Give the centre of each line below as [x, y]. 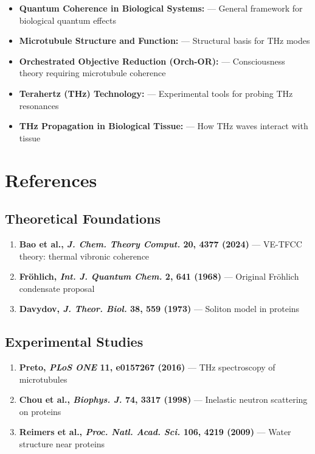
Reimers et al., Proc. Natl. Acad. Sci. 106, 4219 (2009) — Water [155, 432]
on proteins [40, 411]
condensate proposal [57, 288]
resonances [39, 105]
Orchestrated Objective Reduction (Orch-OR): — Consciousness [152, 61]
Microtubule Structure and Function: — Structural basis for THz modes [164, 41]
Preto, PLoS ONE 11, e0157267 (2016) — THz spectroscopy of [147, 367]
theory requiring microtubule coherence [92, 73]
